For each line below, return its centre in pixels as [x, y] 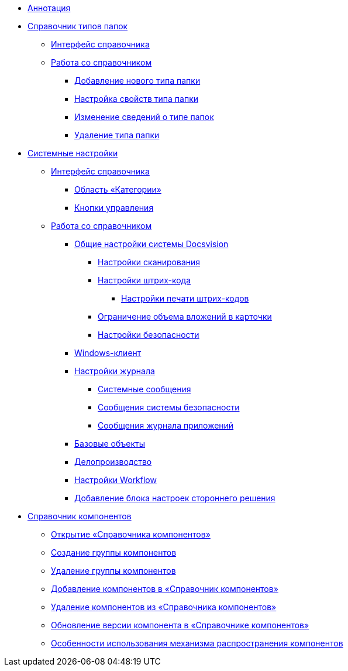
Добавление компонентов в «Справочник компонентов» [165, 589]
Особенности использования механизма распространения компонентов [197, 643]
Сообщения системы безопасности [169, 407]
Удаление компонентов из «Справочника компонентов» [164, 607]
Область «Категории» [118, 189]
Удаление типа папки [117, 135]
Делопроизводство [113, 462]
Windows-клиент [108, 353]
